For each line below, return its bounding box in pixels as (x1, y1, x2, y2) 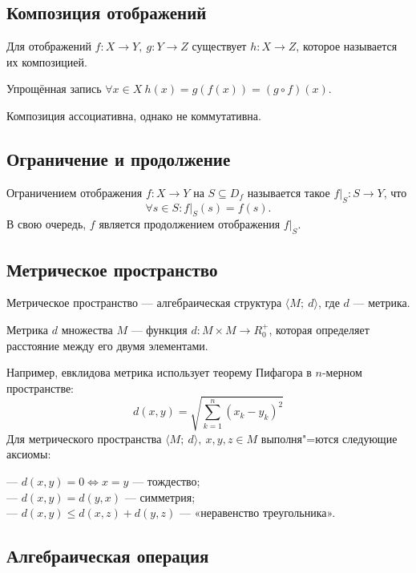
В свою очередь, (6, 216, 87, 232)
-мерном (321, 364, 362, 381)
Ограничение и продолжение (6, 146, 231, 171)
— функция (131, 321, 188, 337)
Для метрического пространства (6, 430, 162, 446)
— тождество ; (132, 473, 200, 490)
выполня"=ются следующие (261, 430, 398, 446)
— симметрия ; (124, 488, 196, 505)
